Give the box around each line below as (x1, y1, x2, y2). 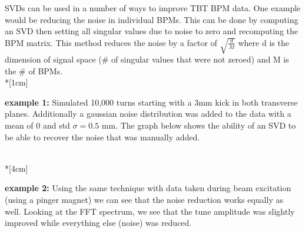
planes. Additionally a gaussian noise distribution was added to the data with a (5, 107, 291, 120)
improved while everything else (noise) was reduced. (5, 216, 192, 229)
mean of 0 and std (5, 119, 70, 131)
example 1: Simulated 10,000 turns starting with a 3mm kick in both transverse (5, 96, 298, 108)
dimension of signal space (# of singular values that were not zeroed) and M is (5, 53, 289, 65)
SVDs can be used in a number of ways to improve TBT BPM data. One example (5, 2, 301, 14)
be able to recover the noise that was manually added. (5, 130, 200, 143)
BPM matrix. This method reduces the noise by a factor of (5, 36, 217, 48)
